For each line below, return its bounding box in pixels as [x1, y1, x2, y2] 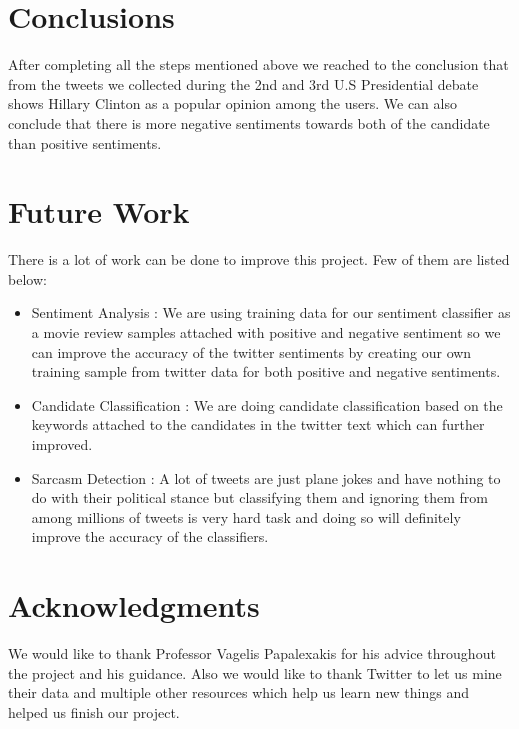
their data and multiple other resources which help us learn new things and [8, 682, 469, 703]
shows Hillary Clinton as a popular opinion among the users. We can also [8, 93, 457, 114]
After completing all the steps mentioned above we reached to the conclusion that [8, 54, 509, 75]
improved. [31, 433, 93, 454]
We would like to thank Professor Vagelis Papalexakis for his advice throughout [8, 643, 496, 664]
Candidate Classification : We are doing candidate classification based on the [31, 394, 503, 415]
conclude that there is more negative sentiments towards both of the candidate [8, 112, 490, 133]
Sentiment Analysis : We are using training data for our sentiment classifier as [31, 302, 511, 323]
